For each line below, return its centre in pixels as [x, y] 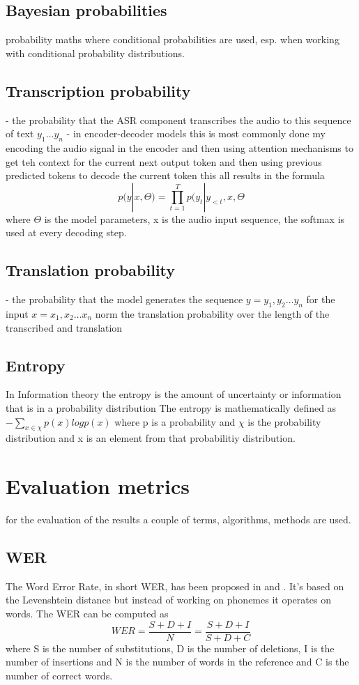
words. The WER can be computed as [87, 614]
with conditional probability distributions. [95, 53]
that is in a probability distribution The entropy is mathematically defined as [171, 407]
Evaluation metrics [98, 486]
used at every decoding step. [66, 232]
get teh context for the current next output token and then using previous [164, 161]
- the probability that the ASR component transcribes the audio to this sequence [178, 120]
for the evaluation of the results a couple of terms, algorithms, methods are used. [178, 519]
